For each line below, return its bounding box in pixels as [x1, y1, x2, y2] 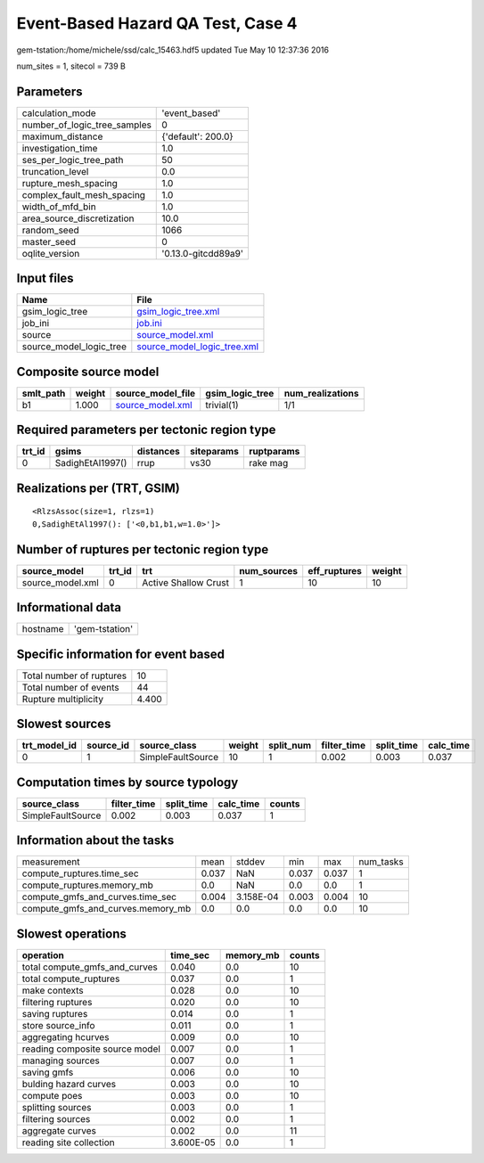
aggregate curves [21, 1124, 97, 1136]
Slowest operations [16, 926, 127, 941]
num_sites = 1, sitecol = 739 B [16, 61, 127, 71]
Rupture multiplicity [21, 692, 104, 705]
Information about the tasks [16, 833, 175, 848]
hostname [21, 623, 64, 635]
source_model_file [115, 387, 196, 399]
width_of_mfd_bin [21, 201, 97, 213]
